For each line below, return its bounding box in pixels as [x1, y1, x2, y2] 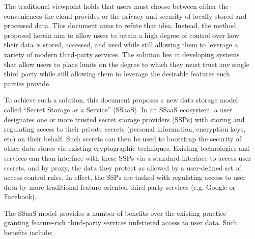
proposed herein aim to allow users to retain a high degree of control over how [4, 30, 239, 40]
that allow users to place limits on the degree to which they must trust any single [4, 59, 250, 69]
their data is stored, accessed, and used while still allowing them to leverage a [4, 39, 238, 50]
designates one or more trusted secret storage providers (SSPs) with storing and [4, 114, 245, 124]
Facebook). [4, 191, 37, 202]
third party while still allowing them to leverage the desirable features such [4, 68, 230, 79]
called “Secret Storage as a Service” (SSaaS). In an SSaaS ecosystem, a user [4, 104, 232, 114]
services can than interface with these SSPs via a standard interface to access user [4, 152, 251, 163]
